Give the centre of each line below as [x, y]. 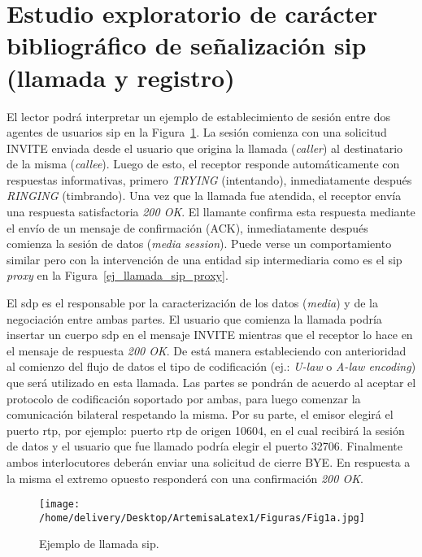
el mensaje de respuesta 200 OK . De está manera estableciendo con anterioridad [207, 350]
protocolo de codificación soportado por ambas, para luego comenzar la [184, 398]
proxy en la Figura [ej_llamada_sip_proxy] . [117, 275]
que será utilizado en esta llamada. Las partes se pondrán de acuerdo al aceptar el [211, 382]
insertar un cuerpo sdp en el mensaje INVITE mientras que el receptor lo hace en [210, 335]
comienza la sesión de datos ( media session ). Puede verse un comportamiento [199, 244]
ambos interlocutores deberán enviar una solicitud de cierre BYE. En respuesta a [209, 461]
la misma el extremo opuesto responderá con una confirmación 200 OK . [185, 478]
